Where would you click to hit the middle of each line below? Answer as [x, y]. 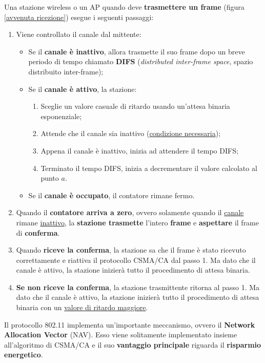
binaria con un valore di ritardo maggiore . [82, 307]
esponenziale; [61, 116]
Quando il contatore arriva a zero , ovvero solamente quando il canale [130, 212]
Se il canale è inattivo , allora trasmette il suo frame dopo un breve [137, 51]
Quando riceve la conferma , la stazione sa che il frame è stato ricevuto [131, 250]
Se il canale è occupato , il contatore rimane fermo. [111, 195]
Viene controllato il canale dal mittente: [79, 34]
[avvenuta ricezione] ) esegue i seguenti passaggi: [79, 17]
